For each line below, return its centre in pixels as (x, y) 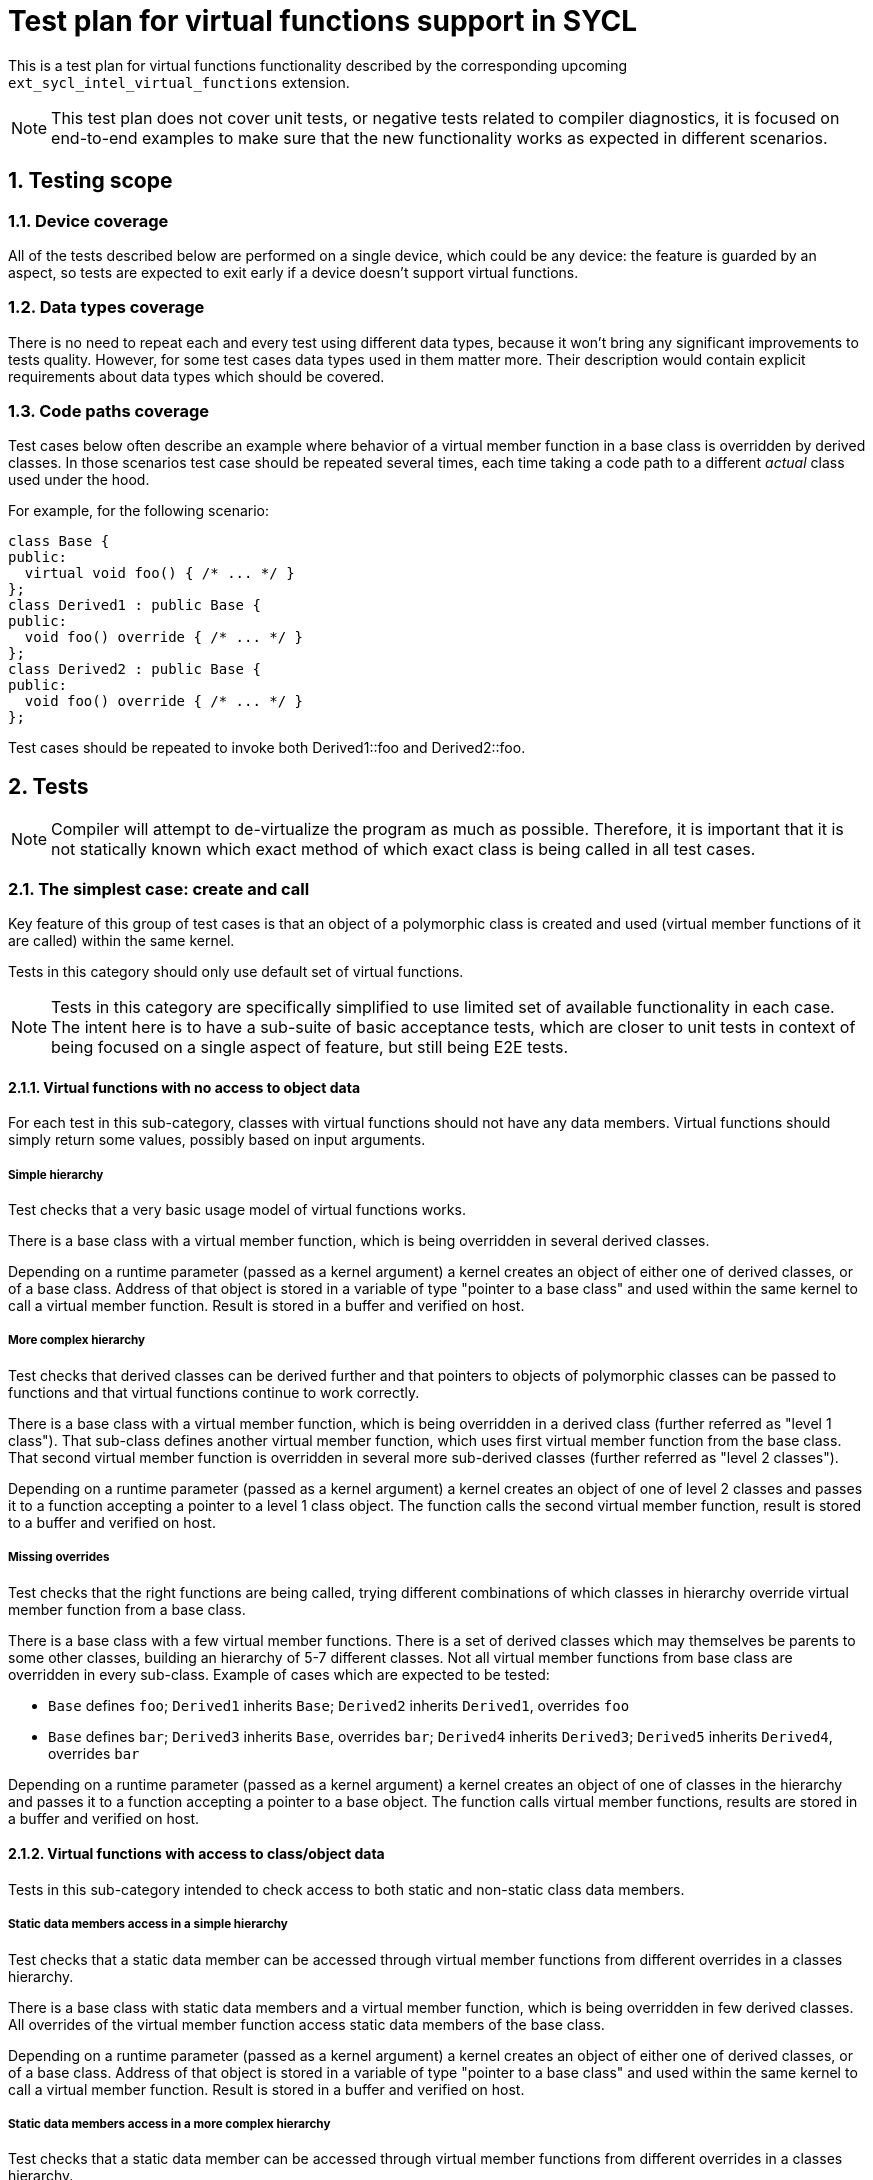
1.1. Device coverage (88, 220)
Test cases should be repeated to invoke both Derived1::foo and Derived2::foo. (267, 748)
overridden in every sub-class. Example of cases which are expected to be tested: (279, 1674)
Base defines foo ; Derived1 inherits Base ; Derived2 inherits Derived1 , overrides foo (339, 1705)
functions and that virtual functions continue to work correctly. (214, 1392)
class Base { (59, 541)
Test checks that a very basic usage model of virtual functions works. (237, 1210)
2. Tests (48, 786)
